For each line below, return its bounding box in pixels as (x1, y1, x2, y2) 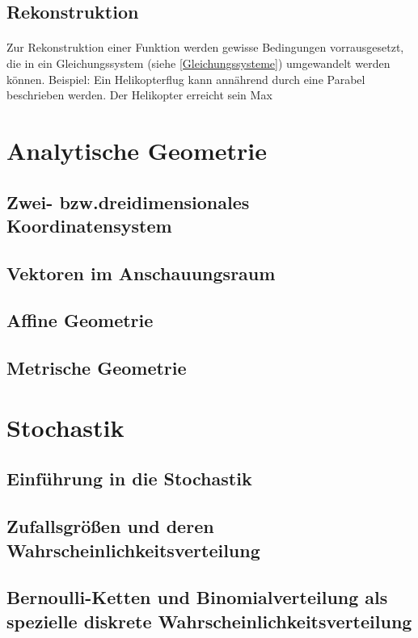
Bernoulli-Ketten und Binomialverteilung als (6, 585, 388, 610)
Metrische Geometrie (6, 355, 187, 380)
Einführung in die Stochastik (6, 466, 252, 491)
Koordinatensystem (6, 212, 172, 237)
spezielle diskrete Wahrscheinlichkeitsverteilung (6, 608, 412, 633)
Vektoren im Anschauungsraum (6, 260, 276, 285)
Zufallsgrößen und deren (6, 514, 214, 539)
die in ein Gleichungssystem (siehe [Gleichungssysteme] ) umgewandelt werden (6, 54, 391, 71)
